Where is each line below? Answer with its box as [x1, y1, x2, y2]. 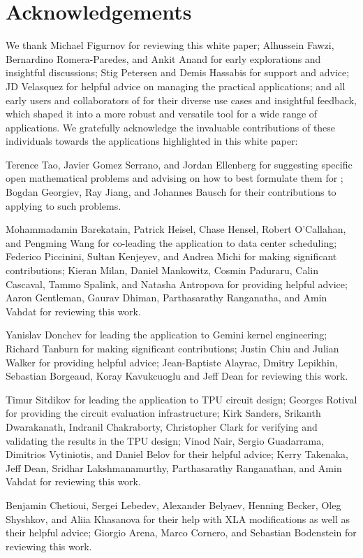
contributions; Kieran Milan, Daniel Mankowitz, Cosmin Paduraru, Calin [6, 263, 318, 278]
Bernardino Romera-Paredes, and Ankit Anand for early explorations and [6, 51, 321, 66]
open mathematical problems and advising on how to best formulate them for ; [6, 171, 343, 185]
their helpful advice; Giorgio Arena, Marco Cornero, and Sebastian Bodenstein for [6, 525, 357, 540]
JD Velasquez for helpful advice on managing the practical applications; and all [6, 78, 346, 93]
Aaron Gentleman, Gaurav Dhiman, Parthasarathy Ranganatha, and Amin [6, 290, 327, 305]
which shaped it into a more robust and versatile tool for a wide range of [6, 106, 318, 121]
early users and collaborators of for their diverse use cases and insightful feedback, [6, 92, 357, 107]
